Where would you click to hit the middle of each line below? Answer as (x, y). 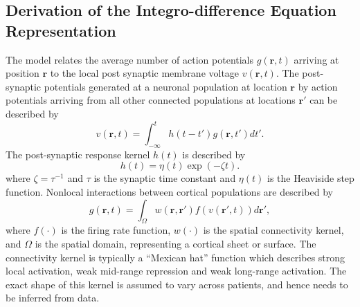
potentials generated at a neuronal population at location (165, 86)
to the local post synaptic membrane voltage (145, 73)
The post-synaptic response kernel (78, 154)
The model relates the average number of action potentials (130, 59)
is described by (214, 154)
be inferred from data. (53, 298)
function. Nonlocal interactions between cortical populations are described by (169, 192)
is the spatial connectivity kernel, (273, 230)
